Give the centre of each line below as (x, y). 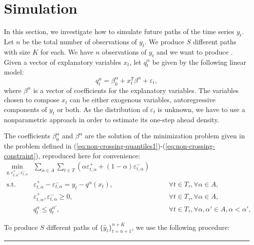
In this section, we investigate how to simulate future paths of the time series (119, 31)
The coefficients (27, 136)
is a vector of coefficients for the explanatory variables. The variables (136, 90)
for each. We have (67, 51)
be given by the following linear (199, 62)
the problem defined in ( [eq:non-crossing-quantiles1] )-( (85, 146)
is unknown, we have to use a (201, 109)
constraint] (20, 155)
